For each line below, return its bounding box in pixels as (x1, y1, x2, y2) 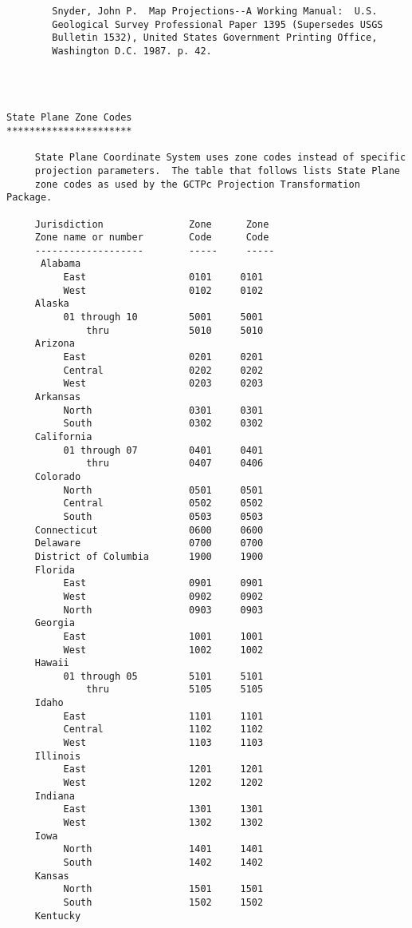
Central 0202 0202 (63, 364, 264, 376)
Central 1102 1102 (63, 724, 264, 736)
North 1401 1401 (63, 843, 264, 855)
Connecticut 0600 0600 (34, 524, 264, 536)
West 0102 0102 (63, 284, 264, 296)
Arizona (34, 338, 75, 350)
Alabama (40, 258, 81, 270)
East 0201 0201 (63, 351, 264, 363)
